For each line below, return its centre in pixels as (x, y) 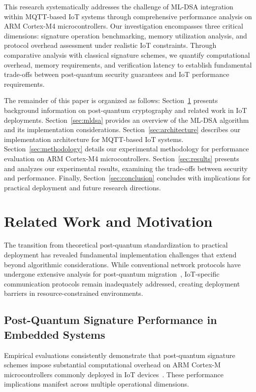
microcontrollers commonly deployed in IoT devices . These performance (114, 374)
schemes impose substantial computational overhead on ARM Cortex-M (112, 365)
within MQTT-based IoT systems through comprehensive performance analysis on (128, 16)
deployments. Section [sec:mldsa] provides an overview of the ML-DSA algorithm (127, 120)
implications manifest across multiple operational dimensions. (96, 384)
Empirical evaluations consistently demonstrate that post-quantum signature (120, 355)
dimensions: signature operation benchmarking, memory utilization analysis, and (126, 35)
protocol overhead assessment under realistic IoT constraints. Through (110, 45)
